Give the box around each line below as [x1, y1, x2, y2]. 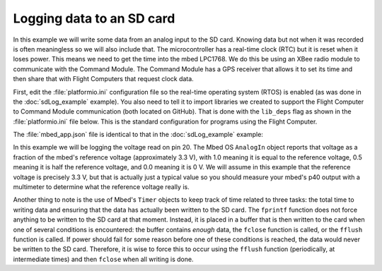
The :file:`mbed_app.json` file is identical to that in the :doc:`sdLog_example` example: [13, 131, 263, 139]
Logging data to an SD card [13, 11, 175, 26]
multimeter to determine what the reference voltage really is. [13, 183, 190, 191]
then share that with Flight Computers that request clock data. [13, 75, 194, 83]
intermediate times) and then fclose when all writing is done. [13, 255, 194, 263]
